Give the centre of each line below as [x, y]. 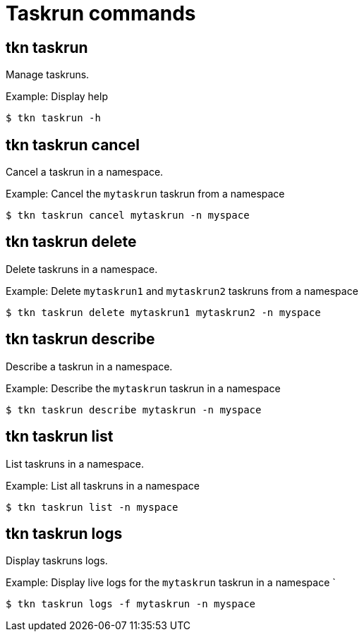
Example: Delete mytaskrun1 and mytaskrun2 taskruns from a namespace [182, 291]
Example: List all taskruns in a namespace [103, 485]
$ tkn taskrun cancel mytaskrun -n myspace [128, 216]
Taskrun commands [101, 13]
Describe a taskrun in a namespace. [89, 366]
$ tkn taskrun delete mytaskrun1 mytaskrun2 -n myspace [163, 312]
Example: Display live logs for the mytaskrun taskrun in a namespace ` [171, 583]
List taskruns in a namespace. [75, 463]
